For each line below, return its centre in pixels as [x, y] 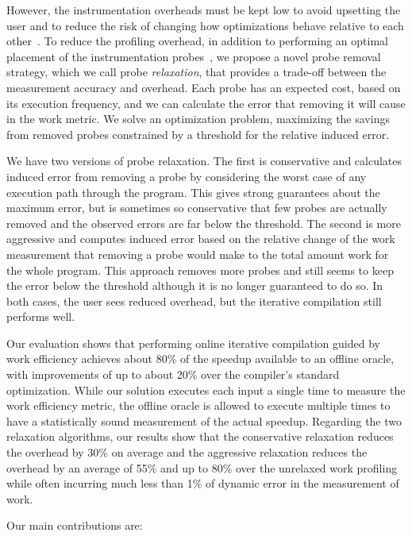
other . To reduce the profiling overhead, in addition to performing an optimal [197, 41]
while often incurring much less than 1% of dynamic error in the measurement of [203, 483]
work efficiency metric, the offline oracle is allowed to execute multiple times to [198, 405]
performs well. [41, 316]
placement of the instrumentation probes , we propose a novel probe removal [194, 56]
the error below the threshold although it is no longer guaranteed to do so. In [195, 285]
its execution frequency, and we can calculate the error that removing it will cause [206, 103]
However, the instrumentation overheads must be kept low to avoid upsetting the [204, 10]
